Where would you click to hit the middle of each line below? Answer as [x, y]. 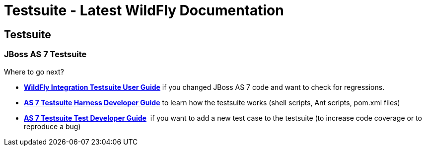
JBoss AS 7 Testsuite [45, 54]
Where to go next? [34, 72]
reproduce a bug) [52, 126]
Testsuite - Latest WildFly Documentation [144, 10]
